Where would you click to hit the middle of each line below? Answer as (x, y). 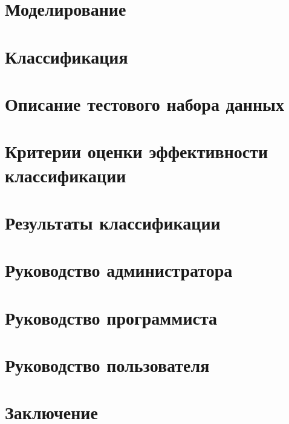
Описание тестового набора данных (144, 103)
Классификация (67, 56)
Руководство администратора (119, 270)
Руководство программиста (111, 317)
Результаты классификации (113, 222)
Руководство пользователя (107, 365)
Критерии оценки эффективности (137, 151)
